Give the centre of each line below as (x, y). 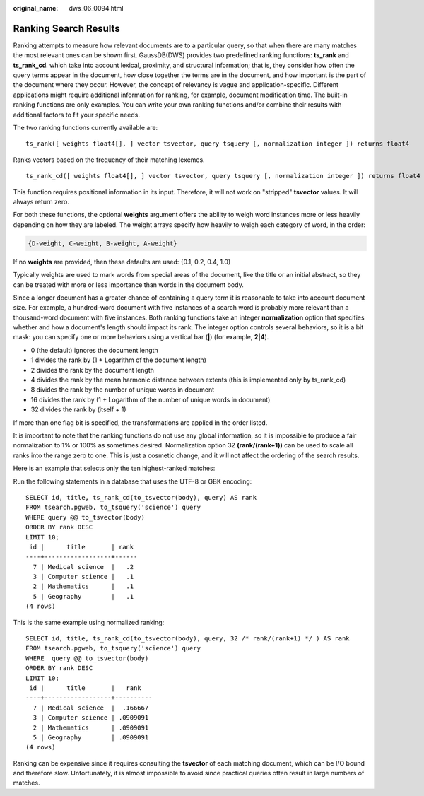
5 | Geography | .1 (83, 596)
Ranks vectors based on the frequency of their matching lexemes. (109, 160)
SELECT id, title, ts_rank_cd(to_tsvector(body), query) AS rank (141, 497)
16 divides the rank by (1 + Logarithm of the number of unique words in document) (151, 399)
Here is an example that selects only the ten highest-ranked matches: (114, 468)
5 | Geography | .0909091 (91, 737)
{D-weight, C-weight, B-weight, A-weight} (102, 243)
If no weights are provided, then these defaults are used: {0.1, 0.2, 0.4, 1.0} (122, 262)
